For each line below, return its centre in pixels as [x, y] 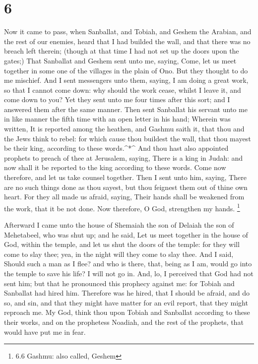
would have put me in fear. [45, 332]
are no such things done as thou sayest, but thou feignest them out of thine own [126, 187]
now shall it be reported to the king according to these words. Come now [115, 167]
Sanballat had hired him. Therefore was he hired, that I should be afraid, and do [127, 293]
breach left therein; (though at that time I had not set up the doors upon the [122, 51]
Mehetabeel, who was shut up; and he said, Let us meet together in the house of [126, 234]
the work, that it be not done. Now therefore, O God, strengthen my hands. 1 [122, 207]
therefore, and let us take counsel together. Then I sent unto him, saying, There [125, 177]
